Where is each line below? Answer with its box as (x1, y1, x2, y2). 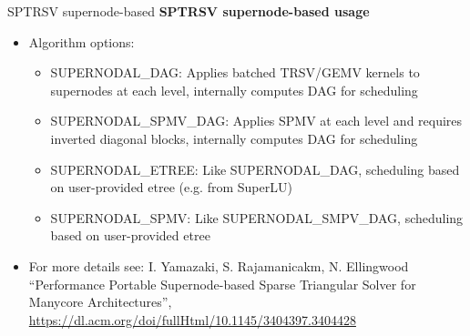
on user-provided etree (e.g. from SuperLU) (50, 178, 292, 197)
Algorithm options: (28, 32, 135, 51)
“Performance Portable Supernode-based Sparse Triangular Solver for (28, 274, 416, 293)
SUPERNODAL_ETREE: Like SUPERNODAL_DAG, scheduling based (50, 159, 460, 178)
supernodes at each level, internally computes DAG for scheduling (50, 80, 418, 99)
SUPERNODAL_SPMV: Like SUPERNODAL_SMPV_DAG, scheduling (50, 208, 464, 227)
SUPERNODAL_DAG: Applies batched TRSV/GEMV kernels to (50, 63, 420, 82)
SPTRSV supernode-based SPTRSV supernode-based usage (7, 2, 370, 20)
